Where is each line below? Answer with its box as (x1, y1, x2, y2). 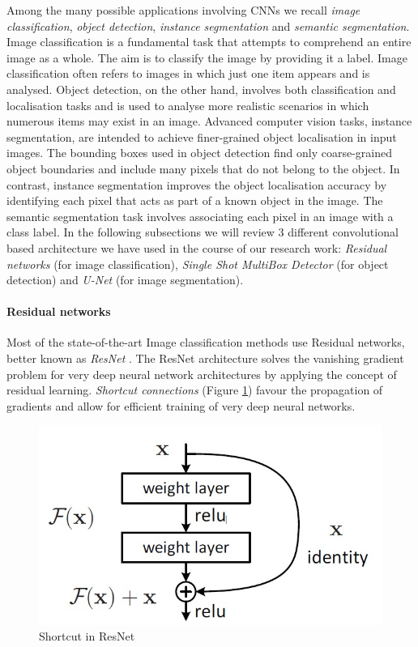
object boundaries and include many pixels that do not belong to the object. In (6, 160, 400, 177)
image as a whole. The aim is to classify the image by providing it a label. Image (6, 49, 407, 66)
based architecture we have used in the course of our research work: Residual (6, 239, 387, 256)
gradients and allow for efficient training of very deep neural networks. (6, 397, 356, 414)
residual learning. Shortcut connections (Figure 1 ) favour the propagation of (6, 381, 383, 398)
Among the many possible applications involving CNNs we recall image (6, 2, 360, 18)
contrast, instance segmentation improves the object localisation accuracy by (6, 176, 387, 193)
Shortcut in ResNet (39, 628, 135, 645)
